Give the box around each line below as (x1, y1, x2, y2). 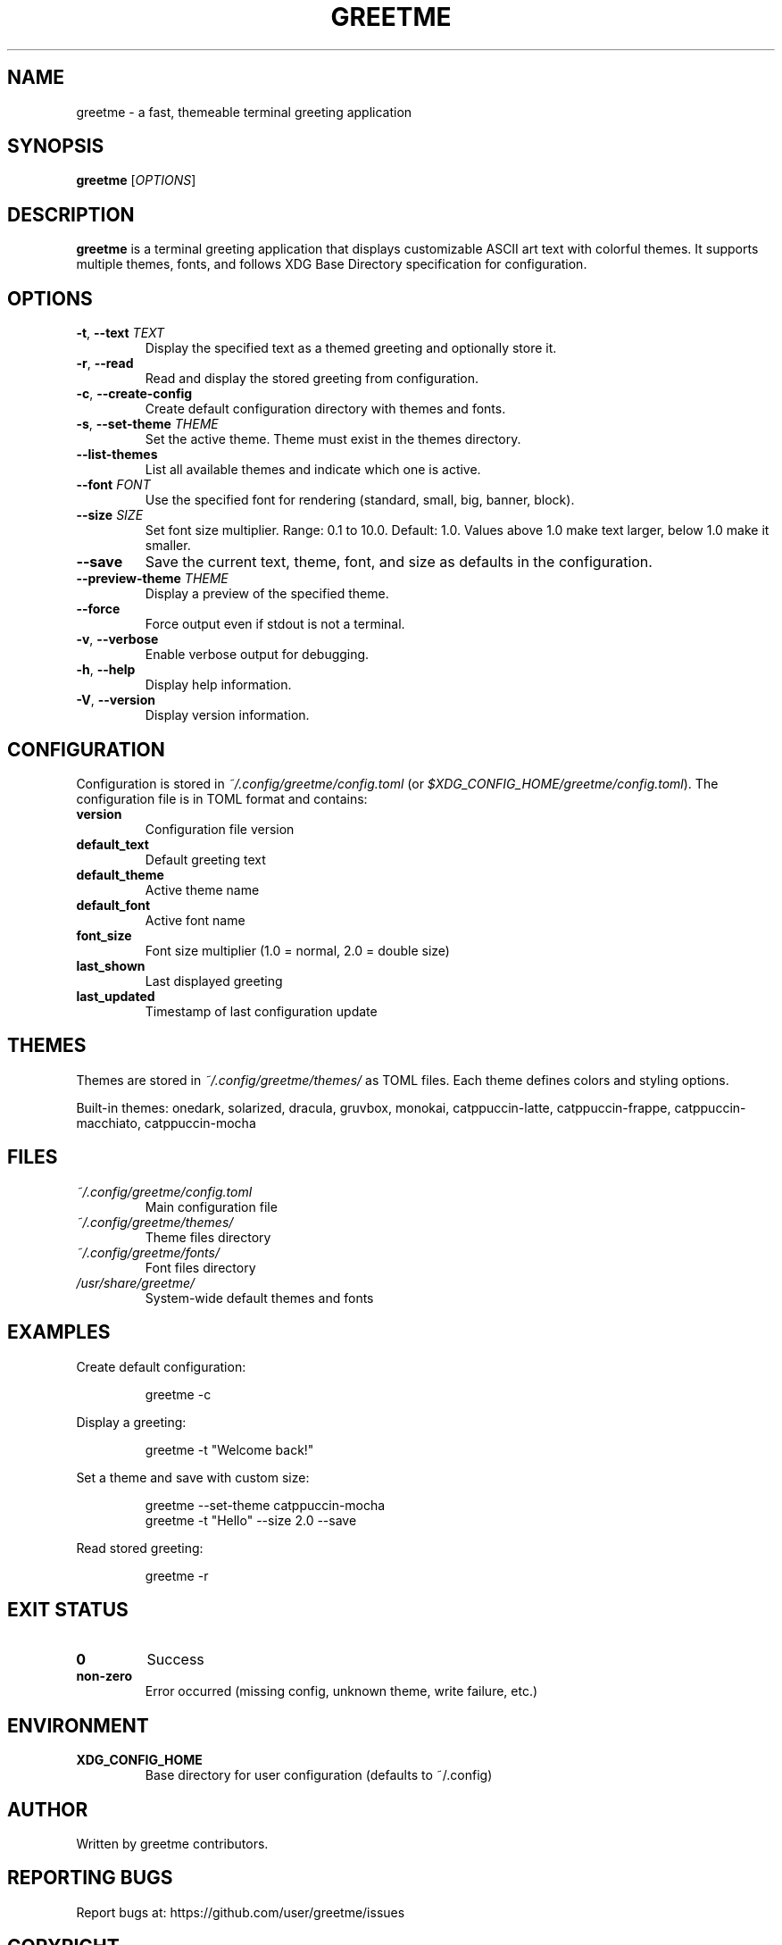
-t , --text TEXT (76, 325, 165, 341)
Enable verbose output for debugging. (145, 647, 370, 663)
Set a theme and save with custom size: (76, 1469, 310, 1485)
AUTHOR (7, 1798, 88, 1821)
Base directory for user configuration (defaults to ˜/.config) (145, 1767, 493, 1783)
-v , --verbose (76, 631, 159, 647)
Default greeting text (145, 851, 266, 867)
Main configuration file (145, 1198, 278, 1215)
